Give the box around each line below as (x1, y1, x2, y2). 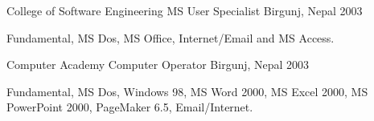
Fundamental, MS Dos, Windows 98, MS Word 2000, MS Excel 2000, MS (6, 83, 368, 99)
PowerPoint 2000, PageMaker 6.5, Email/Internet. (6, 99, 253, 115)
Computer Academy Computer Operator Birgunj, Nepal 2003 (6, 56, 310, 73)
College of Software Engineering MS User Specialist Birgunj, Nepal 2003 (6, 2, 363, 18)
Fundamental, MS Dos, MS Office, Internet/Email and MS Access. (6, 29, 335, 46)
